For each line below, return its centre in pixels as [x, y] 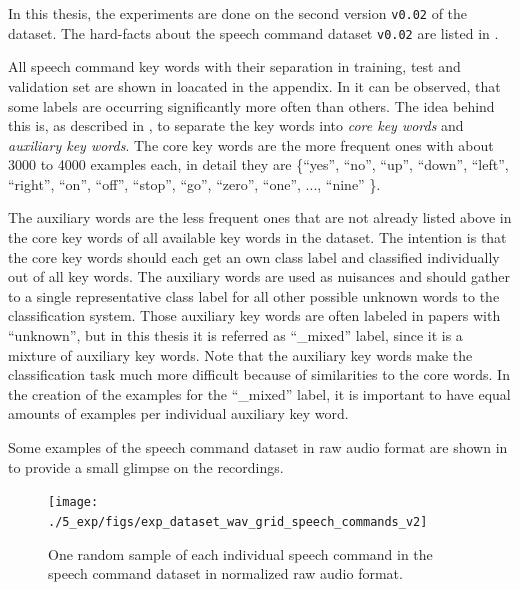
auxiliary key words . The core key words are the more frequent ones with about [251, 144]
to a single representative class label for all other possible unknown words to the [254, 295]
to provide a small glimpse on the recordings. [146, 466]
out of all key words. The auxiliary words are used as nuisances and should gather [259, 276]
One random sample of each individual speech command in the [240, 553]
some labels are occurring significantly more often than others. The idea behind [251, 105]
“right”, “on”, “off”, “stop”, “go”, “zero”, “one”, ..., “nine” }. [194, 183]
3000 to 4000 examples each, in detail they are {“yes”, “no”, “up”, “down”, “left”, [258, 164]
